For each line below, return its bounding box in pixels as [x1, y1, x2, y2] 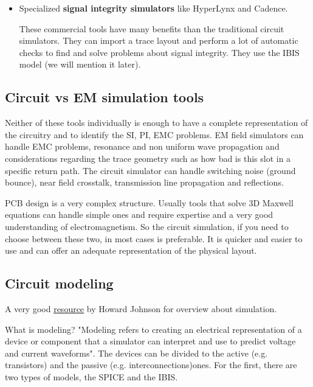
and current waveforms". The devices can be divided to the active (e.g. [5, 346, 268, 359]
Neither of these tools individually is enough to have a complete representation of [5, 116, 308, 129]
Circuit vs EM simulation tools [5, 88, 204, 106]
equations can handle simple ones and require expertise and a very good [5, 208, 273, 221]
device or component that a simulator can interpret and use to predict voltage [5, 335, 296, 347]
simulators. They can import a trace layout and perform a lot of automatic [19, 34, 298, 47]
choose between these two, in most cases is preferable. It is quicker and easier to [5, 232, 303, 245]
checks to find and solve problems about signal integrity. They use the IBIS [19, 46, 300, 58]
